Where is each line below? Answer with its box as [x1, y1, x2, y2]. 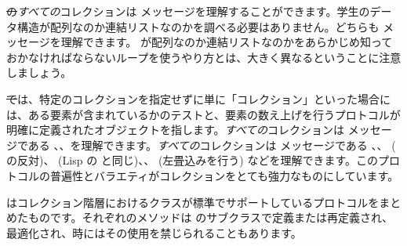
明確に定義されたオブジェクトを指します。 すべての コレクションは [6, 121, 345, 138]
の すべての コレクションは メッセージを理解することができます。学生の [6, 3, 370, 19]
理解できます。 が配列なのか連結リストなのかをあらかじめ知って [60, 34, 393, 50]
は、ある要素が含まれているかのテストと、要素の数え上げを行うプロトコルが [6, 106, 401, 122]
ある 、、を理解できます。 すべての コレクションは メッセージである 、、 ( [27, 136, 396, 153]
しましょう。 [6, 64, 72, 81]
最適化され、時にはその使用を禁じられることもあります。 [6, 224, 302, 241]
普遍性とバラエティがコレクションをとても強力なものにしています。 [49, 167, 399, 183]
